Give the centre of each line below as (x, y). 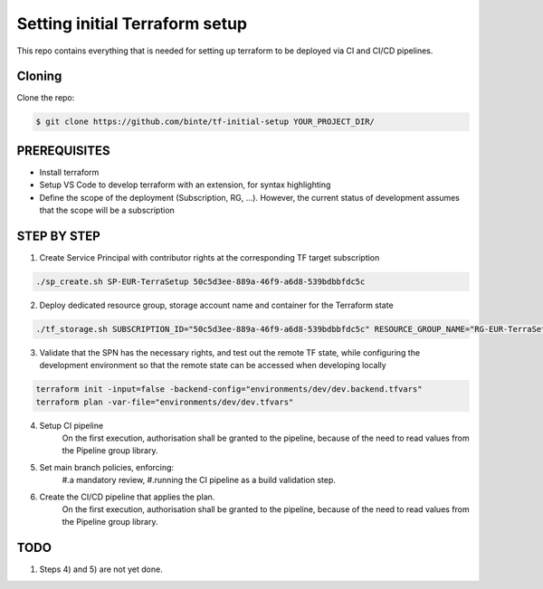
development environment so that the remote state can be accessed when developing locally (213, 366)
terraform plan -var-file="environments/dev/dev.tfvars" (165, 402)
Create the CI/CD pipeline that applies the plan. (127, 497)
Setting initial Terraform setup (132, 24)
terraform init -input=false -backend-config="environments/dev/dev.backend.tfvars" (229, 389)
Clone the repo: (46, 98)
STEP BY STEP (59, 236)
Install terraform (69, 172)
